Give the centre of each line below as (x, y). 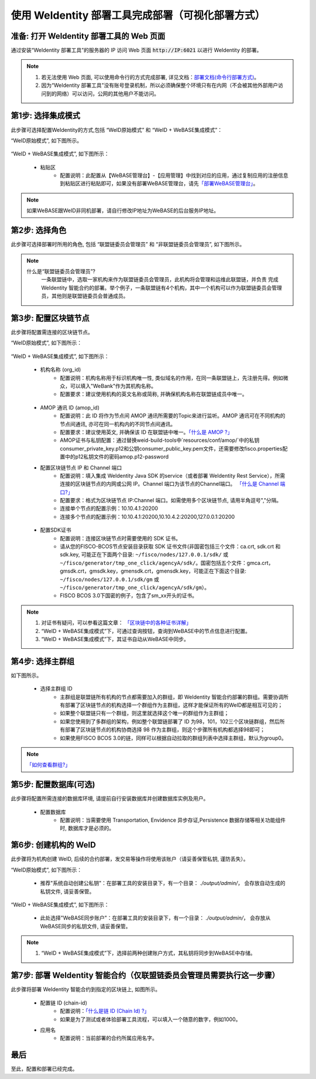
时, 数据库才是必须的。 (87, 828)
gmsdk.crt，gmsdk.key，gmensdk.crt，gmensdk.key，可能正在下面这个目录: (153, 571)
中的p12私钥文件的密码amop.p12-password (117, 457)
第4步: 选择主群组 (43, 661)
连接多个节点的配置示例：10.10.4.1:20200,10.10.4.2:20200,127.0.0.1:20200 (147, 516)
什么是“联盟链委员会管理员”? (61, 271)
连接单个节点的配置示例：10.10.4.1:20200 (109, 508)
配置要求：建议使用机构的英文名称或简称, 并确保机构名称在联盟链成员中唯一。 (154, 394)
